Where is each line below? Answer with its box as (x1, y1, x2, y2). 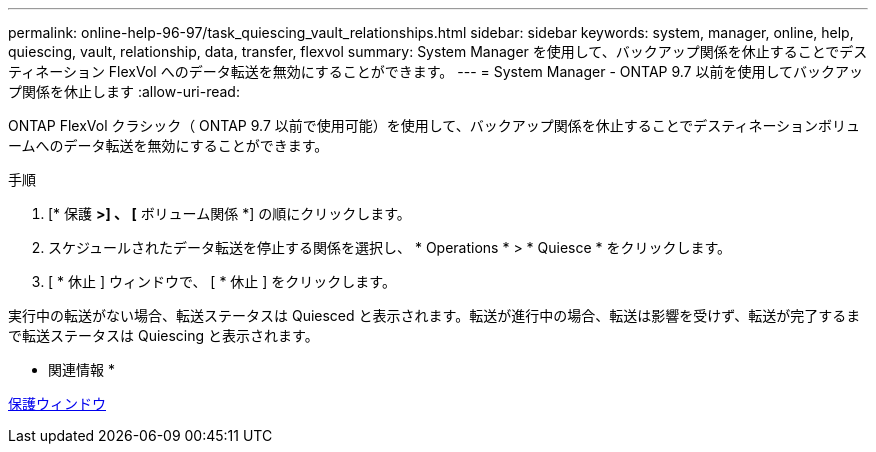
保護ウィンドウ (8, 395, 106, 412)
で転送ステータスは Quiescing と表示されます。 (8, 327, 319, 344)
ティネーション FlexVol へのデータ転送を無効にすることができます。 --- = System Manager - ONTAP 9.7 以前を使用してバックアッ (8, 63, 864, 80)
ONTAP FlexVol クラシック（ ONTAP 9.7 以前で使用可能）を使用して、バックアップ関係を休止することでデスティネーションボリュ (8, 117, 861, 134)
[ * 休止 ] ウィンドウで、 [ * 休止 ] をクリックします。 (48, 273, 396, 290)
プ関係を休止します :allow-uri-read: (8, 83, 240, 100)
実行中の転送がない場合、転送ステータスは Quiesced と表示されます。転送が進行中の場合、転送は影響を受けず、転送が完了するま (8, 307, 861, 324)
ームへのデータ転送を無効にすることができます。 (8, 137, 329, 154)
